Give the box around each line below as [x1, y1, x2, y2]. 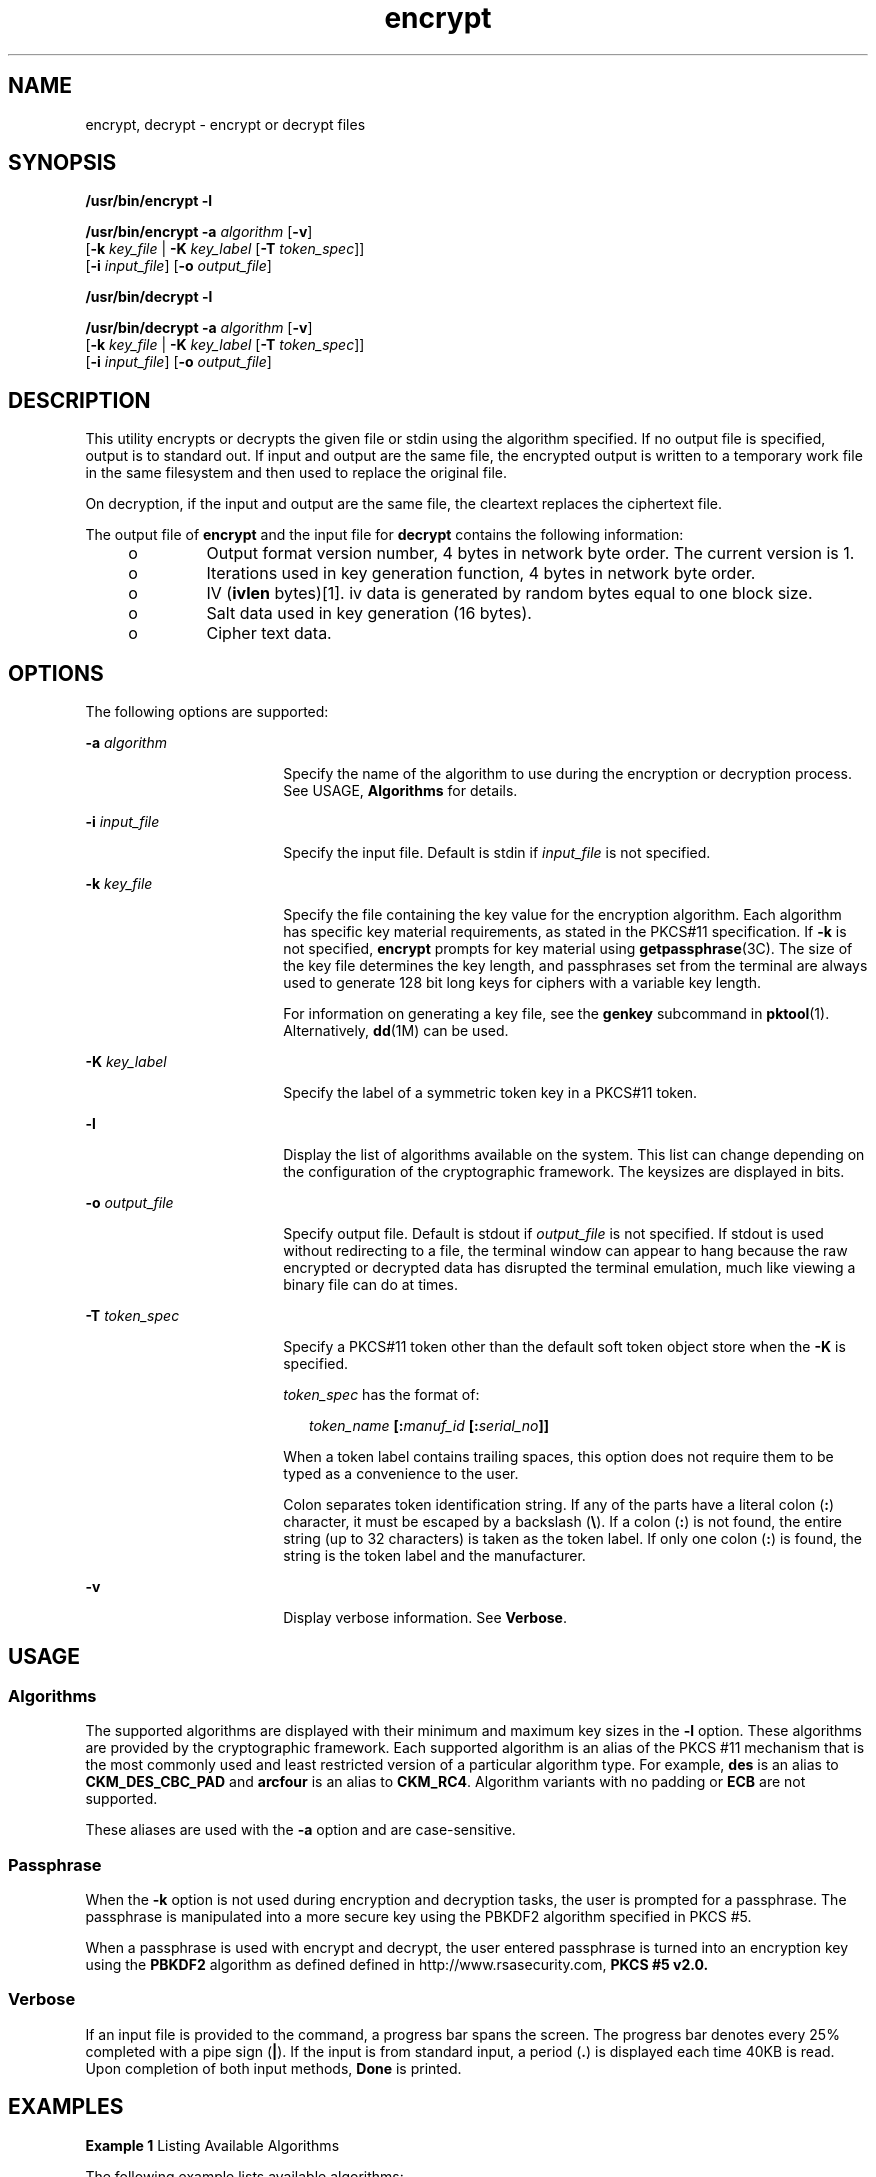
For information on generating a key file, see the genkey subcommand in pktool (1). [283, 1005, 830, 1023]
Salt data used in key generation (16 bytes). [206, 603, 532, 624]
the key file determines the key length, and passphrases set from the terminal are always [283, 957, 868, 975]
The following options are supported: [85, 703, 329, 721]
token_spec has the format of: [283, 1386, 480, 1404]
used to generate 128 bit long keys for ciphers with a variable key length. [283, 974, 762, 992]
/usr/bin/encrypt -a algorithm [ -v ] [85, 223, 313, 241]
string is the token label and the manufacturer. [283, 1547, 586, 1565]
